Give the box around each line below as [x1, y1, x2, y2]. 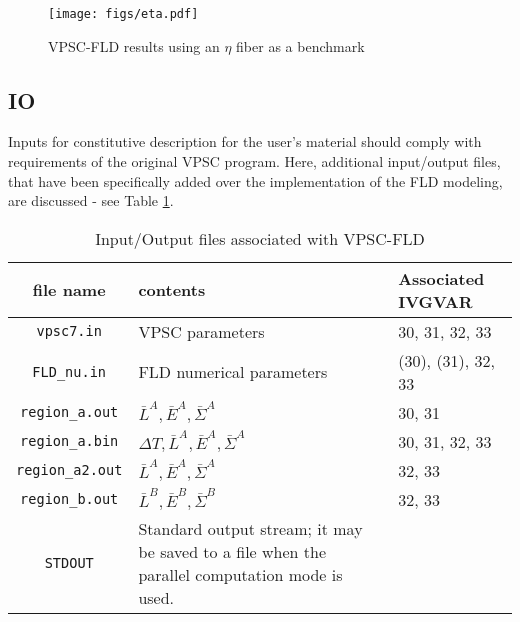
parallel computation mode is [138, 562, 343, 586]
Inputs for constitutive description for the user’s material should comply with [8, 131, 482, 152]
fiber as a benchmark [236, 35, 365, 56]
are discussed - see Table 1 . [8, 190, 174, 211]
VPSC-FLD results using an [48, 35, 220, 56]
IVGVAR [398, 289, 473, 313]
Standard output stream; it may [138, 516, 363, 540]
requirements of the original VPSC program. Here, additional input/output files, [8, 151, 501, 172]
